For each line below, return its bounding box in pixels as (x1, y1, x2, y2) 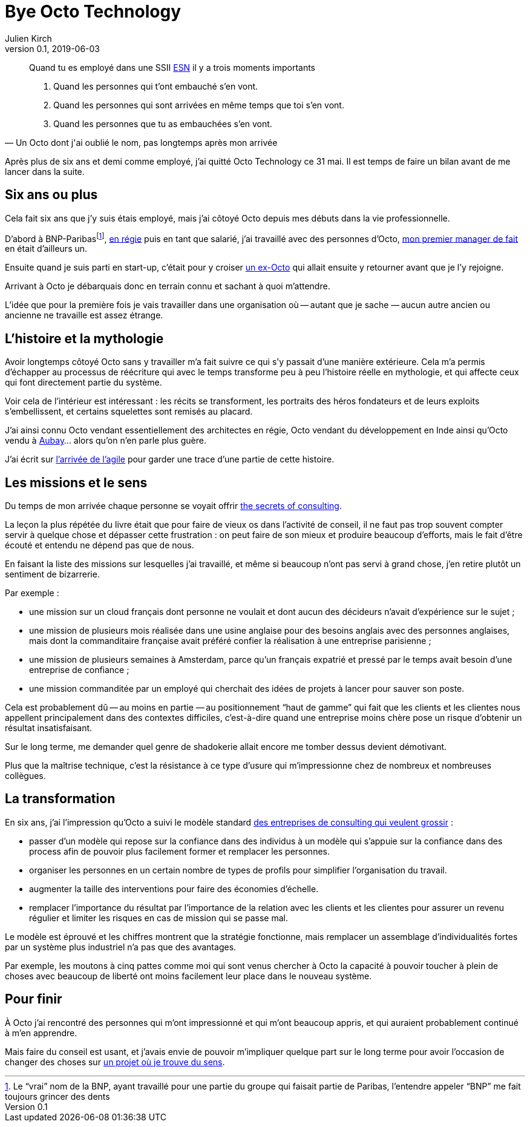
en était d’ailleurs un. (5, 243, 88, 254)
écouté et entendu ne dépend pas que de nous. (5, 539, 194, 550)
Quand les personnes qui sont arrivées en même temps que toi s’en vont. (53, 99, 344, 110)
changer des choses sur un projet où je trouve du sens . (5, 1056, 225, 1067)
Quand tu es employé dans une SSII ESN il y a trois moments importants (29, 62, 316, 73)
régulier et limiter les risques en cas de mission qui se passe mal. (29, 912, 289, 923)
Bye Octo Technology (5, 1, 182, 22)
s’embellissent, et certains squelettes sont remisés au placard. (5, 406, 253, 417)
